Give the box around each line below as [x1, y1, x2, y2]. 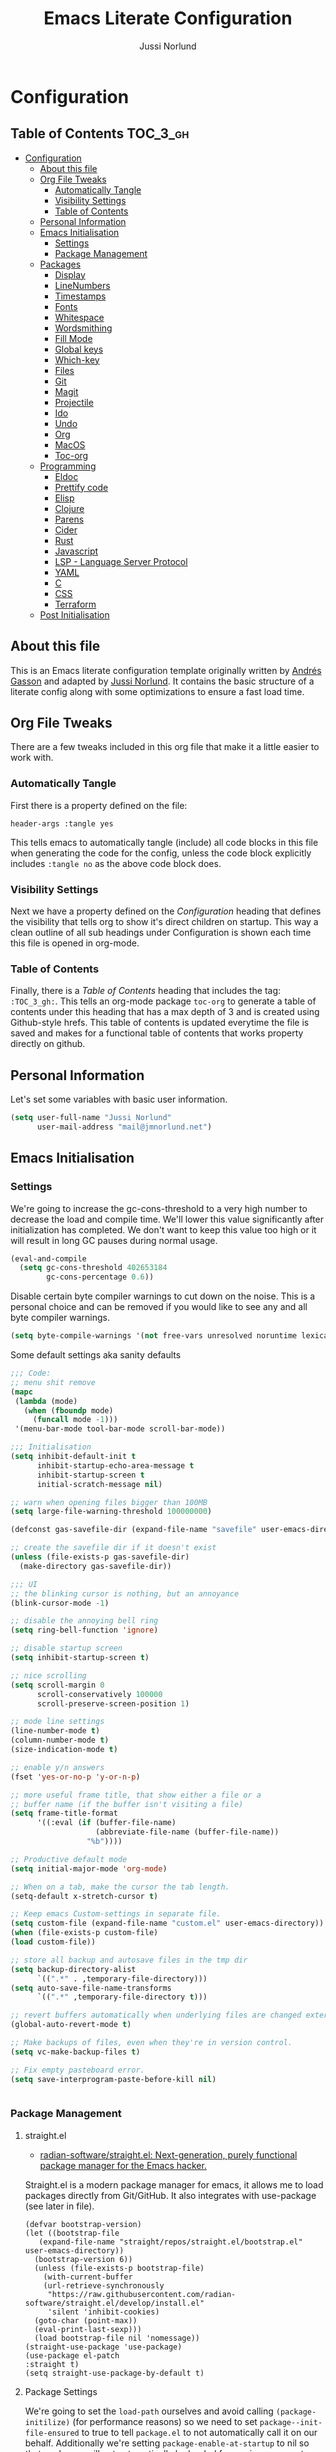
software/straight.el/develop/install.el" [24, 2298, 205, 2308]
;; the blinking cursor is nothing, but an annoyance [10, 1588, 240, 1599]
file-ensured [24, 2428, 80, 2438]
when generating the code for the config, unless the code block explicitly [10, 847, 312, 859]
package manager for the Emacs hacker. [39, 2159, 207, 2171]
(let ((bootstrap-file [24, 2228, 120, 2238]
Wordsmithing [54, 322, 113, 334]
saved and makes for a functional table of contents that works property [10, 1027, 304, 1039]
